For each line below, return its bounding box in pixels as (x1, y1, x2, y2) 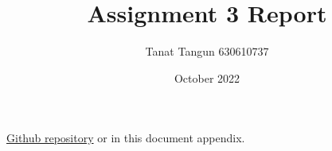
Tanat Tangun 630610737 (145, 43, 269, 60)
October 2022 (174, 69, 240, 86)
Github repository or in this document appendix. (6, 130, 245, 146)
